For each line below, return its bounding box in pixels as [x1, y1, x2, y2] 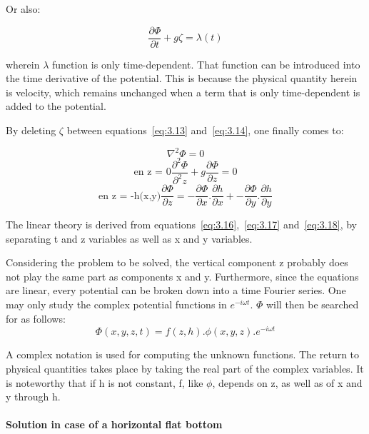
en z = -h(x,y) [98, 191, 161, 201]
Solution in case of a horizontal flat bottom [6, 417, 223, 432]
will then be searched [266, 297, 359, 312]
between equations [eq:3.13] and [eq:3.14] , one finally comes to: [66, 123, 344, 138]
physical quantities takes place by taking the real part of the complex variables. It [6, 360, 364, 375]
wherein [6, 56, 40, 71]
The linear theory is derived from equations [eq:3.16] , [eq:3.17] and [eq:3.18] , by [6, 217, 357, 232]
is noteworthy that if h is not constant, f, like [6, 375, 203, 390]
